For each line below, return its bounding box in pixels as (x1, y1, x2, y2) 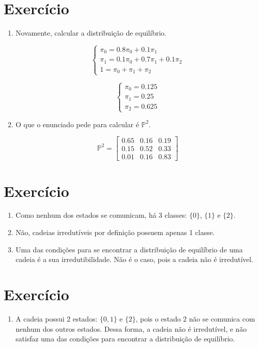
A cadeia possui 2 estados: (15, 313, 98, 324)
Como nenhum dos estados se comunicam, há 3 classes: (15, 210, 187, 220)
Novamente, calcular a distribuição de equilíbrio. (15, 27, 166, 38)
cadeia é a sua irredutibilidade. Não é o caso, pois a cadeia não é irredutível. (15, 254, 253, 265)
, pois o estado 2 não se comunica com (135, 313, 255, 324)
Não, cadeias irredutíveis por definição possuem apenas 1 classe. (15, 227, 215, 238)
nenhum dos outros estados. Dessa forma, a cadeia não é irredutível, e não (15, 323, 247, 334)
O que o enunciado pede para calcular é (15, 119, 139, 129)
